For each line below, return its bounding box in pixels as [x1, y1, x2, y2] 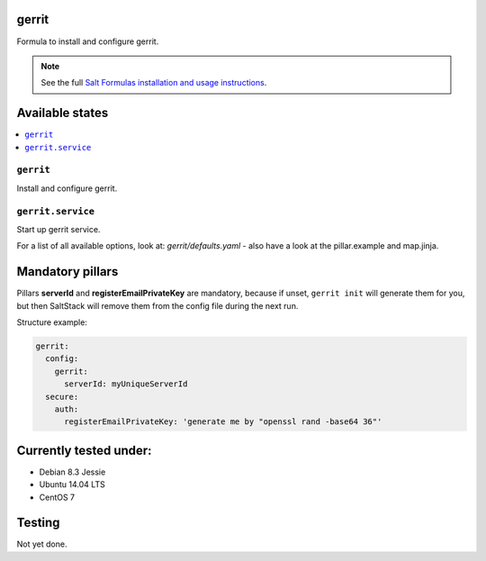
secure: [45, 392, 79, 402]
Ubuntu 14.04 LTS [39, 479, 105, 490]
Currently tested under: [16, 442, 152, 458]
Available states [16, 105, 109, 121]
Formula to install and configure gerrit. [16, 36, 159, 47]
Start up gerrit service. [16, 223, 101, 234]
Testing [16, 515, 60, 530]
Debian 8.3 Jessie [39, 466, 106, 477]
